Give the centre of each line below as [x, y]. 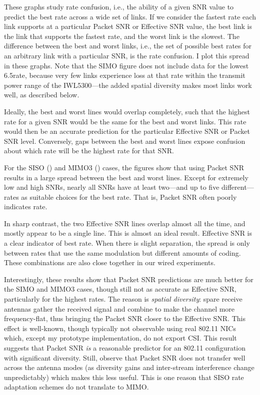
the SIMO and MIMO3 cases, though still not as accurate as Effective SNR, [120, 289]
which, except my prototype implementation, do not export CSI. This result [120, 338]
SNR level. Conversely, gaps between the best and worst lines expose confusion [125, 141]
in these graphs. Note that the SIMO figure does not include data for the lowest [126, 65]
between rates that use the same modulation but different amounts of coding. [122, 252]
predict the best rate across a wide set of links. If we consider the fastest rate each [130, 16]
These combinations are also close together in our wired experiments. [110, 262]
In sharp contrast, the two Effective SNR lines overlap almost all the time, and [125, 223]
